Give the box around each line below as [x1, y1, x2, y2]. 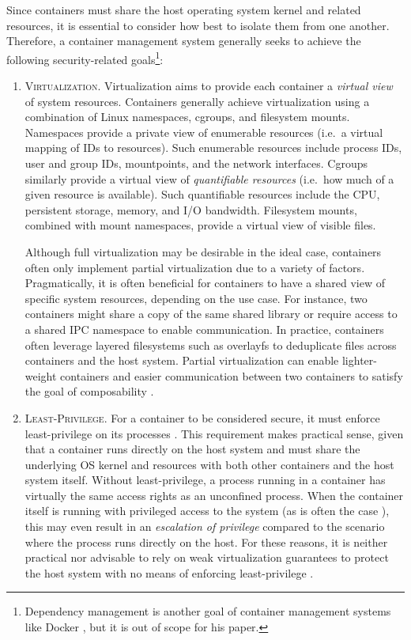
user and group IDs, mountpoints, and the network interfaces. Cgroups [25, 155, 368, 171]
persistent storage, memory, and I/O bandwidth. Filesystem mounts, [25, 201, 357, 218]
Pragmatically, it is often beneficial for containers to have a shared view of [25, 275, 385, 291]
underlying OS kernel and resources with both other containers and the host [25, 456, 394, 472]
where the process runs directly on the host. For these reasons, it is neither [25, 533, 388, 550]
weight [25, 367, 57, 384]
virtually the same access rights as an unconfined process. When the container [25, 487, 404, 503]
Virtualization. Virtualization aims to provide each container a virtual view [25, 78, 393, 94]
